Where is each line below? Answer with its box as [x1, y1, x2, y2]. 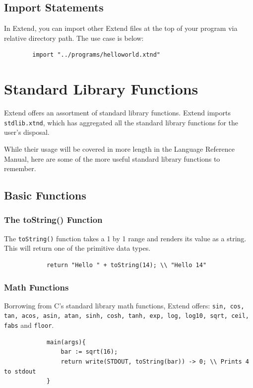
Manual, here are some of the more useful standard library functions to [4, 153, 220, 164]
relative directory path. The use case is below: [4, 32, 144, 43]
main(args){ [46, 338, 86, 346]
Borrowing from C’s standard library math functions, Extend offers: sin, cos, [4, 300, 245, 310]
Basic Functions [4, 188, 86, 203]
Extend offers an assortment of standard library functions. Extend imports [4, 107, 231, 118]
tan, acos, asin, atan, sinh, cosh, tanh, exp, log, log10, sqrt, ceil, [4, 312, 249, 320]
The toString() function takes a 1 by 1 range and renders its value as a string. [4, 233, 247, 243]
